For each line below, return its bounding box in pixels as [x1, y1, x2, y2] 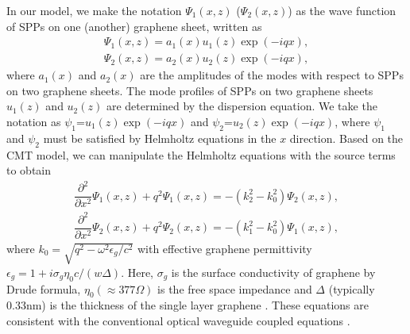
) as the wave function [288, 2, 396, 18]
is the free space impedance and [157, 280, 312, 297]
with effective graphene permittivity [137, 240, 312, 256]
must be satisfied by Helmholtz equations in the [43, 129, 277, 146]
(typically [328, 280, 375, 297]
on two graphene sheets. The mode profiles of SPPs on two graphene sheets [6, 82, 373, 98]
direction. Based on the [289, 129, 404, 146]
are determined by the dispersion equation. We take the [106, 98, 377, 114]
